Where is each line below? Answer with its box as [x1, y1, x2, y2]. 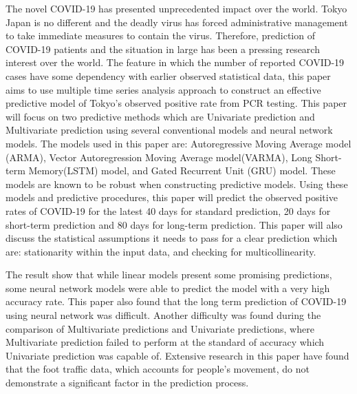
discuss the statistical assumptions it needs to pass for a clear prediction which [6, 231, 338, 245]
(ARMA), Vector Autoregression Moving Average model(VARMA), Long [6, 149, 312, 164]
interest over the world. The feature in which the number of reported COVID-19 [6, 55, 345, 70]
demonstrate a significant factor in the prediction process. [6, 375, 249, 390]
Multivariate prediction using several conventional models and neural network [6, 123, 333, 137]
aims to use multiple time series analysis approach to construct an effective [6, 82, 321, 96]
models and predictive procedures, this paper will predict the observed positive [6, 190, 338, 205]
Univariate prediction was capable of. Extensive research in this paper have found [6, 348, 349, 362]
